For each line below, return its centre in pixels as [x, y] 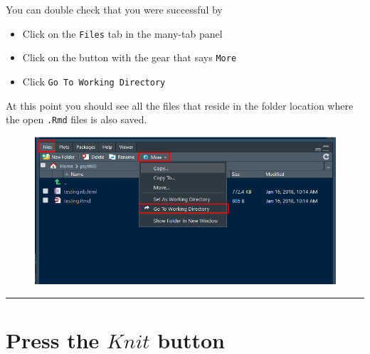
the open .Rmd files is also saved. [76, 119]
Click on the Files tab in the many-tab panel [122, 33]
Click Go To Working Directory [94, 81]
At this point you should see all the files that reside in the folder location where [180, 105]
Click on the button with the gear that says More [129, 57]
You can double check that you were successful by [114, 9]
